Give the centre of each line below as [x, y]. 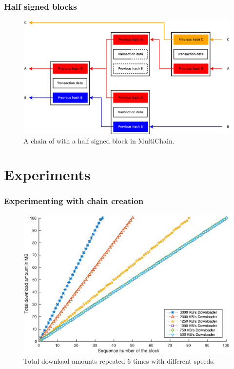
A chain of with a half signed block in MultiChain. [99, 141]
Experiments [47, 174]
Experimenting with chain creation [74, 201]
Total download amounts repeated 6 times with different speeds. [119, 361]
